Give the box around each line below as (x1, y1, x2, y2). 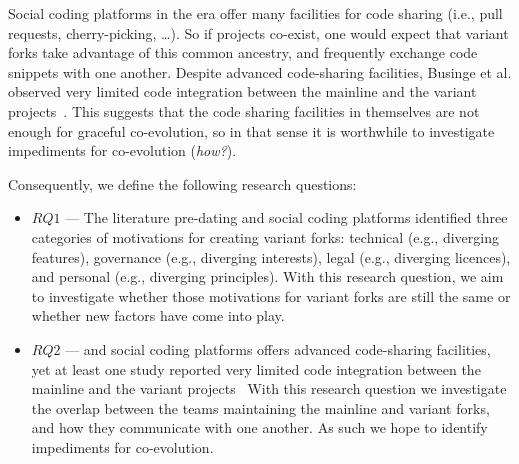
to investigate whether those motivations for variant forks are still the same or (31, 285, 511, 306)
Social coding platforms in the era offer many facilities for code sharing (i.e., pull (8, 3, 503, 23)
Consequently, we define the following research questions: (8, 173, 357, 194)
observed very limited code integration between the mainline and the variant (8, 81, 477, 102)
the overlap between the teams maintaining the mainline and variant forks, (31, 397, 490, 418)
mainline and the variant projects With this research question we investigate (31, 378, 507, 399)
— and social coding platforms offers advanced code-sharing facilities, (65, 338, 491, 359)
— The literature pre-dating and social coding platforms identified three (65, 207, 508, 228)
